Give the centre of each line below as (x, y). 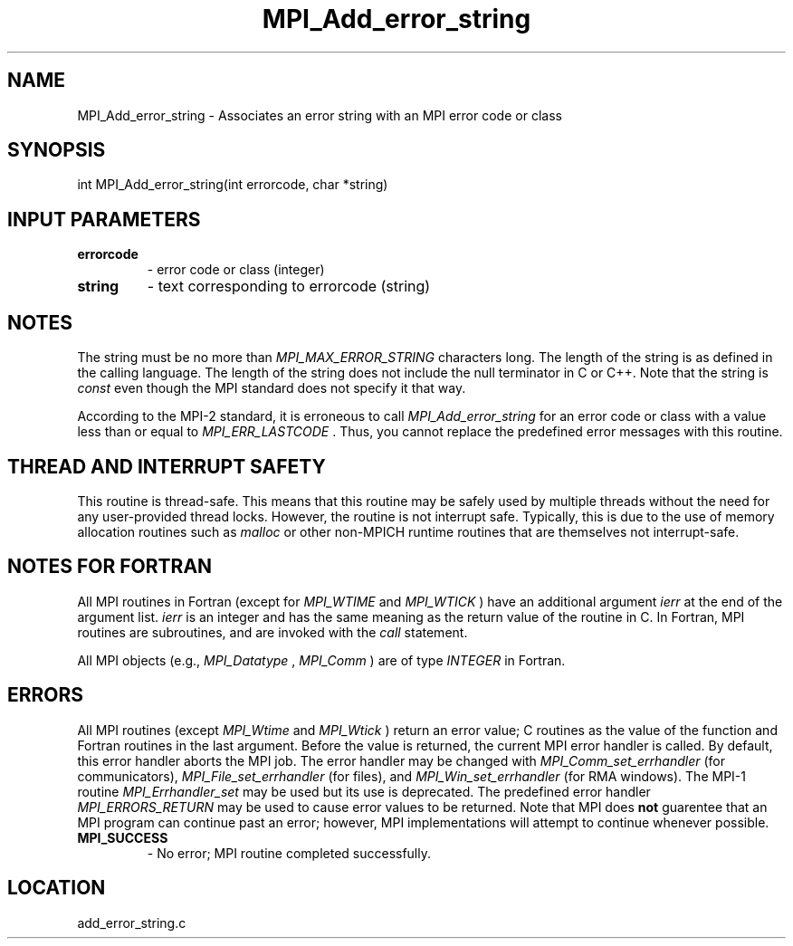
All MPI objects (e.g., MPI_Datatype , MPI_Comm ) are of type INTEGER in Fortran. (321, 660)
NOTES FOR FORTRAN (110, 567)
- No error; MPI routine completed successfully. (289, 853)
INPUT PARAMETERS (104, 219)
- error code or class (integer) (236, 270)
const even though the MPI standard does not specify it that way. (272, 388)
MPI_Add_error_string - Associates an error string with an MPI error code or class (320, 115)
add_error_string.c (132, 922)
